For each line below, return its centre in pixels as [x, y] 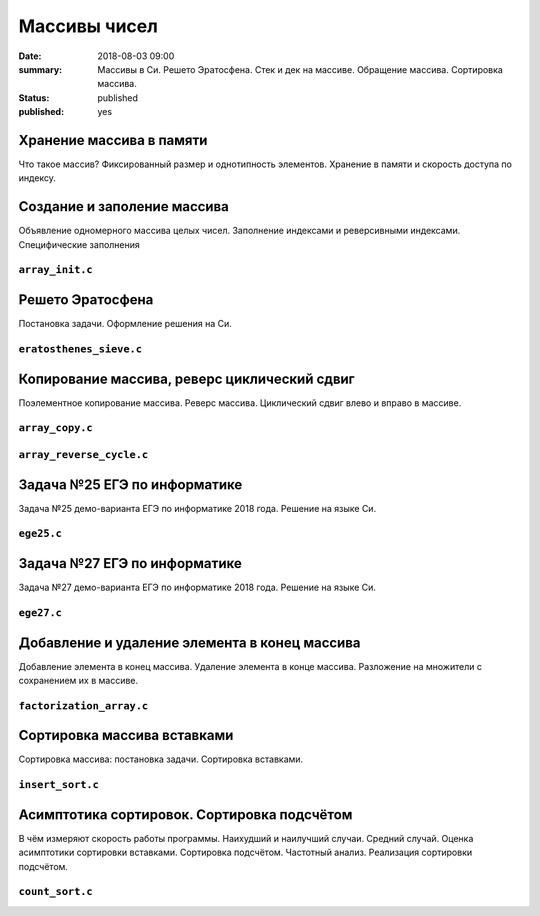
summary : [40, 69]
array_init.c [56, 270]
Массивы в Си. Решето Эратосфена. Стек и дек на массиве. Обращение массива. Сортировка [300, 69]
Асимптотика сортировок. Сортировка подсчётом [185, 814]
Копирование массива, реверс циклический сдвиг [186, 378]
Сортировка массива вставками [126, 735]
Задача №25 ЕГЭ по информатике [130, 484]
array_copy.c [56, 428]
